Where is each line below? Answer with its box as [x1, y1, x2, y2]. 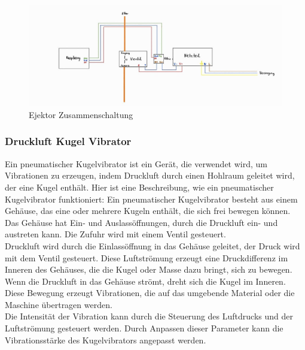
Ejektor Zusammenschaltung [29, 108, 133, 120]
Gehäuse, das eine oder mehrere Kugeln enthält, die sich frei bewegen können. [5, 204, 291, 217]
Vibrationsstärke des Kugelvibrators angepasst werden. [5, 333, 206, 346]
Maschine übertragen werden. [5, 298, 112, 310]
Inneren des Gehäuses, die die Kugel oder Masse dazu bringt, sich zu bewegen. [5, 263, 292, 276]
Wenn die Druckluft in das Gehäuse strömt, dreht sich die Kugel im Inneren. [5, 274, 286, 287]
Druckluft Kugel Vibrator [5, 134, 132, 149]
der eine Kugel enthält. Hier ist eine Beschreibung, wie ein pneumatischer [5, 180, 274, 193]
